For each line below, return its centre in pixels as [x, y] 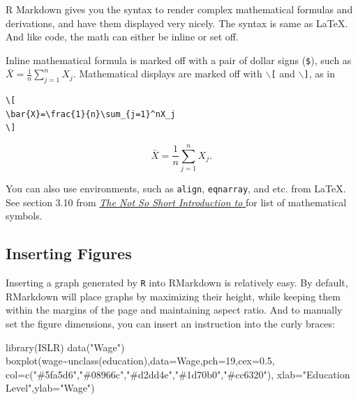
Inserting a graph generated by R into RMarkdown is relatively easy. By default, [177, 283]
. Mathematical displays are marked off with [167, 74]
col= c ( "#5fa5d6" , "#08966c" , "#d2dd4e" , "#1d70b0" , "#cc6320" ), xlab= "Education [178, 374]
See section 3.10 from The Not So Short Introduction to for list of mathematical [176, 202]
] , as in [320, 74]
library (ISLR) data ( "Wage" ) [65, 347]
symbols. [24, 216]
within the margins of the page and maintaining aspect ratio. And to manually [174, 310]
